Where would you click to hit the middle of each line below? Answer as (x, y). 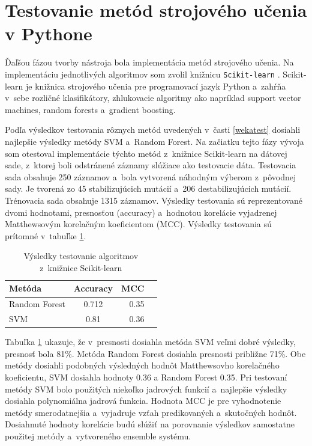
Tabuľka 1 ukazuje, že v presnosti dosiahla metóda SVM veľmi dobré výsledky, (150, 342)
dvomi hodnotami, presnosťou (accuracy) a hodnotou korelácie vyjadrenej (141, 212)
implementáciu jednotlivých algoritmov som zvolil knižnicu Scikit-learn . (142, 74)
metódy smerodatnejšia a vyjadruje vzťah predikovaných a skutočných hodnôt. (151, 412)
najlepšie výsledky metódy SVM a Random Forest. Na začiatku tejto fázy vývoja (154, 141)
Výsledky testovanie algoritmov (81, 256)
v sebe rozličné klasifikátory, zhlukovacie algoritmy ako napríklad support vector (153, 98)
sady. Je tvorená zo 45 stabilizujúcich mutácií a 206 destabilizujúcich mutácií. (148, 188)
